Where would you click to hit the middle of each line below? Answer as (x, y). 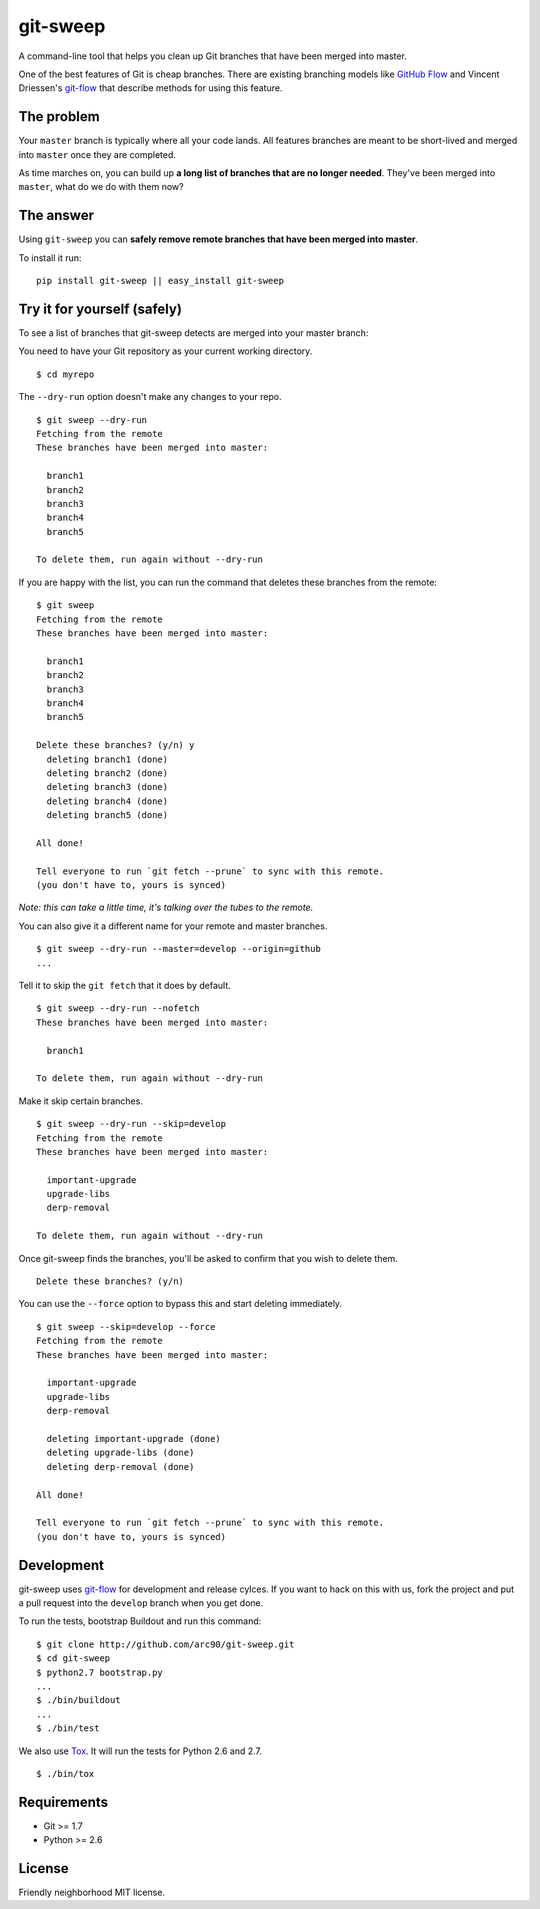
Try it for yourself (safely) (100, 308)
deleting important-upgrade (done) (134, 1438)
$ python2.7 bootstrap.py (100, 1672)
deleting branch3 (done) (107, 787)
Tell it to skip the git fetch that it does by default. (125, 986)
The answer (56, 215)
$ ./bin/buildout (78, 1700)
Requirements (63, 1801)
